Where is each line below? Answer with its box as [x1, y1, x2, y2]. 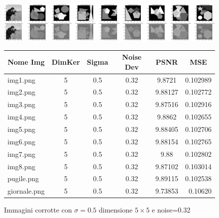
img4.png [7, 111, 36, 122]
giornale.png [7, 186, 45, 196]
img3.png [7, 99, 36, 109]
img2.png [7, 87, 36, 97]
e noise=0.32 [152, 205, 191, 215]
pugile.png [7, 173, 39, 184]
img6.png [7, 136, 36, 146]
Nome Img [7, 57, 45, 67]
